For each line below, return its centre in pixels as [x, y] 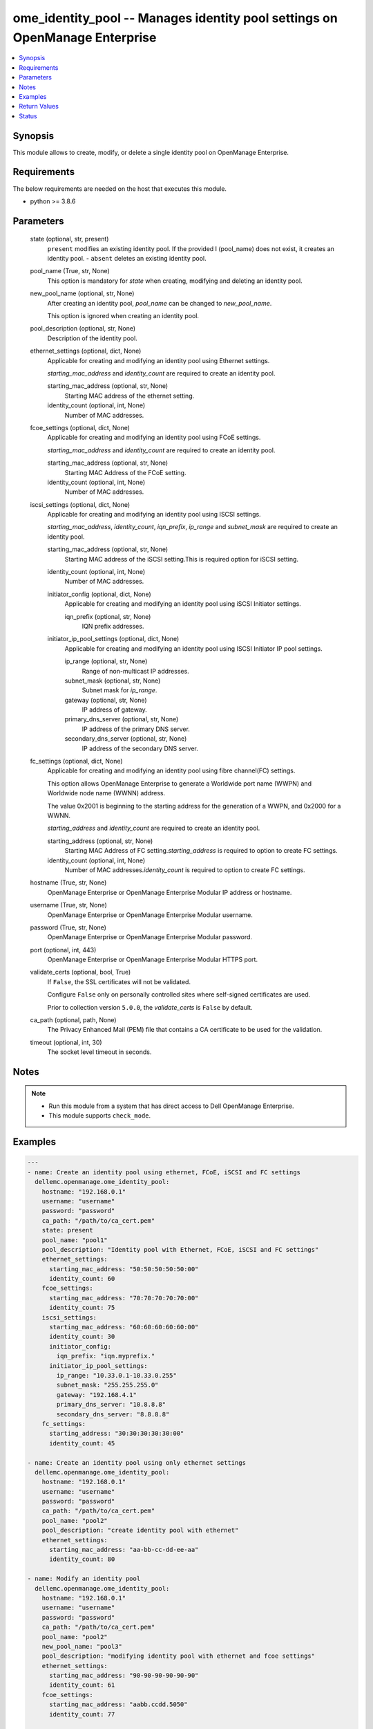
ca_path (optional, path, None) [73, 1020]
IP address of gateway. [115, 710]
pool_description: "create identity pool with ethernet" [140, 1531]
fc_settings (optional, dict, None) [77, 761]
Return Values [39, 107]
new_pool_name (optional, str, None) [82, 293]
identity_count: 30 [82, 1337]
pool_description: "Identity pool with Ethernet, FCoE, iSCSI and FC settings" [180, 1249]
